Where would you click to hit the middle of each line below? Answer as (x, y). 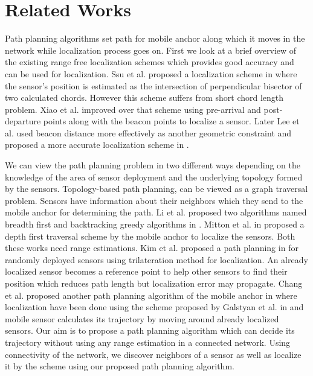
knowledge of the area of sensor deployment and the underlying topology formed (154, 177)
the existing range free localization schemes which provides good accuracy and (150, 62)
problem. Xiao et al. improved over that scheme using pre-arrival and (133, 109)
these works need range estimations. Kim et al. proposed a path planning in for (152, 248)
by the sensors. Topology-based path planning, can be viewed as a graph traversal (156, 189)
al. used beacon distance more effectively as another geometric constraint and (148, 132)
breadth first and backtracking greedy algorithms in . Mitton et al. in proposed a (155, 224)
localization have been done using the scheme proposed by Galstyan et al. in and (154, 307)
